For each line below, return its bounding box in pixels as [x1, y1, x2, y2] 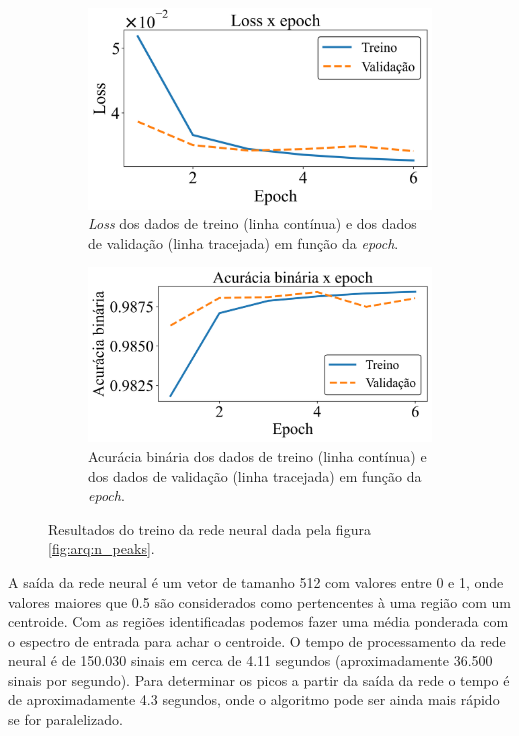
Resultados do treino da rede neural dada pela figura [48, 518, 371, 539]
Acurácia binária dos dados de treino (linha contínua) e [88, 445, 427, 466]
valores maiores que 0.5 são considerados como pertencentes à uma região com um [8, 591, 512, 612]
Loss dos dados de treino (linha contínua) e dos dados [88, 213, 417, 234]
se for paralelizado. [8, 709, 123, 730]
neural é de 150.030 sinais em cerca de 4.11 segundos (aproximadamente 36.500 [8, 650, 493, 671]
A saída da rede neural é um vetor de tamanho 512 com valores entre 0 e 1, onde [8, 571, 504, 592]
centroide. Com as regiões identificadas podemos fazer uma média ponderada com [8, 611, 509, 632]
